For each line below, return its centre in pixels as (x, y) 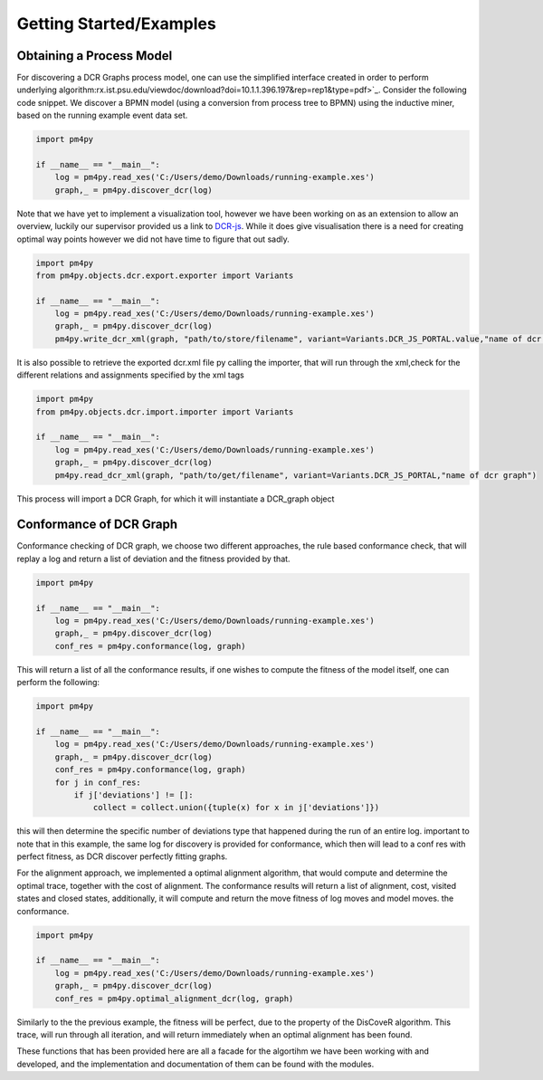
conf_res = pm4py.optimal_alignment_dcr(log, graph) (174, 999)
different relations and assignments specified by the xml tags (130, 375)
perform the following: (58, 683)
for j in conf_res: (98, 782)
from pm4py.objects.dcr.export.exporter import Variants (165, 275)
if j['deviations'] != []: (133, 795)
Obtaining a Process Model (95, 56)
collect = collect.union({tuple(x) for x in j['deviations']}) (236, 808)
